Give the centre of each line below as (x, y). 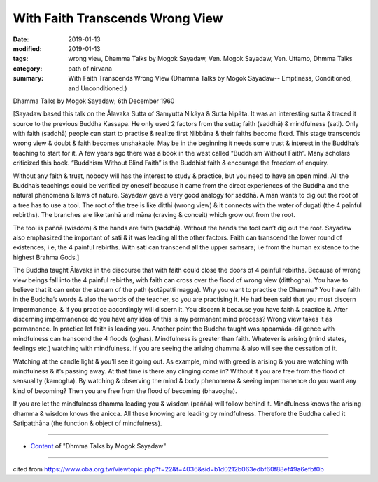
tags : (21, 59)
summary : (28, 78)
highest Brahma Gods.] (46, 257)
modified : (27, 48)
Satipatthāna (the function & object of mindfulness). (87, 423)
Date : (21, 39)
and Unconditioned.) (98, 88)
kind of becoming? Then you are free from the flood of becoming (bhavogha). (125, 391)
